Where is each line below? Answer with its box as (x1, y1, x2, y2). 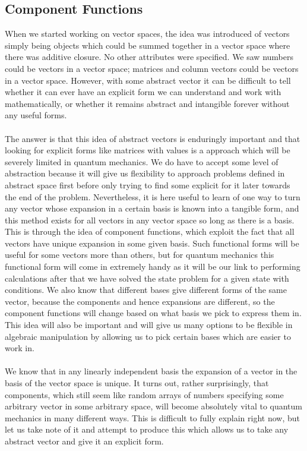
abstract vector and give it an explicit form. (5, 434, 164, 447)
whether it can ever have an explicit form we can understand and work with (5, 86, 281, 98)
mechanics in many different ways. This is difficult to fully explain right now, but (5, 411, 300, 424)
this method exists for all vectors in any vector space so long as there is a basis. (5, 213, 295, 226)
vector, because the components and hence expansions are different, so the (5, 295, 275, 307)
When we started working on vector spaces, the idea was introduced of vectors (5, 27, 290, 40)
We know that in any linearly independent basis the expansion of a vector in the (5, 365, 297, 377)
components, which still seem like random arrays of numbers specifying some (5, 388, 284, 400)
